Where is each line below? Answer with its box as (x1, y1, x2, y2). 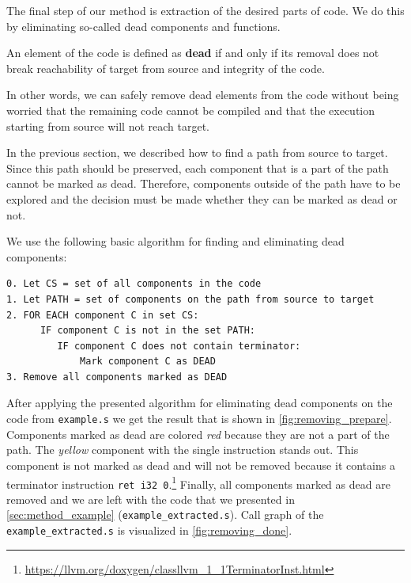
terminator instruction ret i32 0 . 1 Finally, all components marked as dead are (6, 473, 390, 492)
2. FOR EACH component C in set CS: (6, 309, 199, 321)
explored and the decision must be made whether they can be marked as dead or (6, 190, 398, 207)
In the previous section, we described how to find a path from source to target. (6, 144, 388, 161)
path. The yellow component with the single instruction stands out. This (6, 441, 359, 458)
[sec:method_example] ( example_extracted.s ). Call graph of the (6, 506, 324, 523)
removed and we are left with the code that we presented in (6, 490, 295, 507)
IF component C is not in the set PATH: (40, 325, 255, 337)
